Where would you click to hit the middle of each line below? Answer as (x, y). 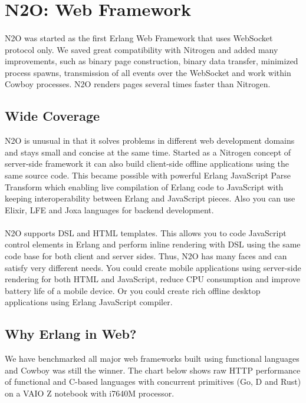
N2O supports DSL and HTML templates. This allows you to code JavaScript (146, 232)
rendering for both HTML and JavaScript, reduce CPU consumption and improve (153, 279)
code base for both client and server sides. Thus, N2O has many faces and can (146, 256)
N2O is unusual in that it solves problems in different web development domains (150, 141)
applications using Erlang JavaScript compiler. (89, 302)
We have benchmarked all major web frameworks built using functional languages (152, 359)
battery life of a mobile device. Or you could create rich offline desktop (133, 290)
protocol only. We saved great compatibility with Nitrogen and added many (142, 49)
